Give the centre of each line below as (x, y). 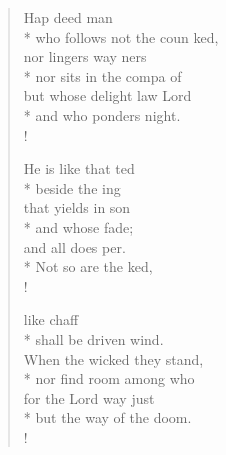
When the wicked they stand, (113, 358)
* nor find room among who (109, 378)
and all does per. (74, 246)
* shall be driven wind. (93, 338)
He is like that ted (79, 168)
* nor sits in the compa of (102, 75)
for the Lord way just (89, 397)
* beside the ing (72, 187)
